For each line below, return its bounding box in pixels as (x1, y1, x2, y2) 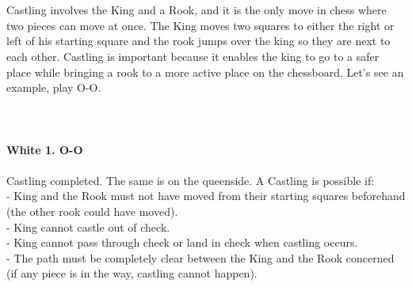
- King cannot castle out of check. (6, 218, 170, 235)
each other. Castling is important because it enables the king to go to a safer (6, 47, 380, 64)
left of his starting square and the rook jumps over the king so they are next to (6, 32, 391, 49)
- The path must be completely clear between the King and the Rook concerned (6, 249, 395, 266)
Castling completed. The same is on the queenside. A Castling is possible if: (6, 172, 375, 188)
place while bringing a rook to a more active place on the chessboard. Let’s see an (6, 63, 404, 80)
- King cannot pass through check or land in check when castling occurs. (6, 234, 358, 251)
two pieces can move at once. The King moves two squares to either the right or (6, 17, 395, 33)
